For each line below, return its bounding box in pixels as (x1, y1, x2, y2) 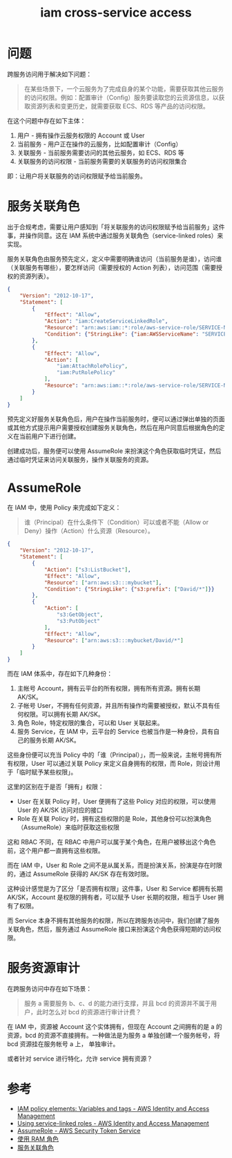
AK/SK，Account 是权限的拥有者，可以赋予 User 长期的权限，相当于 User (7, 893, 216, 902)
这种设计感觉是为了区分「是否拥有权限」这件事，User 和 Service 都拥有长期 (7, 885, 223, 893)
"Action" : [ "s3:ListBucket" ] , (43, 566, 131, 573)
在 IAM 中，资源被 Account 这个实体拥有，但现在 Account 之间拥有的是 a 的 (7, 1023, 222, 1030)
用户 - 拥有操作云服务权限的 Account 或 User (17, 131, 145, 139)
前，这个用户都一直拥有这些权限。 (7, 847, 104, 855)
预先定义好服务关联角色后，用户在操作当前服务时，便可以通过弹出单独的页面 (7, 414, 225, 423)
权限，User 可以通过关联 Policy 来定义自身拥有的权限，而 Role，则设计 (12, 760, 215, 768)
